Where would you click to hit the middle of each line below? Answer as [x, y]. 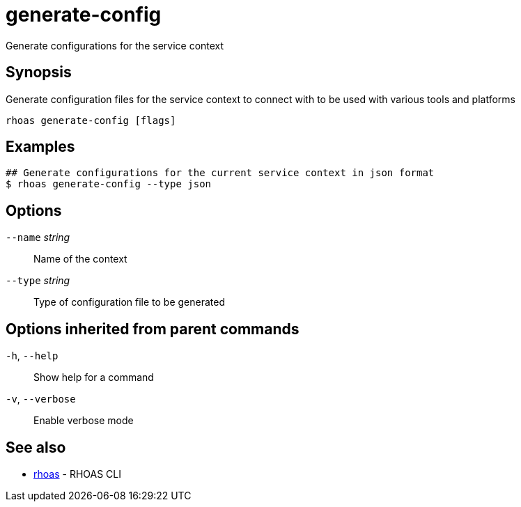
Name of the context [80, 259]
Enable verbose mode [84, 421]
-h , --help [32, 356]
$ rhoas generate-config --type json [109, 184]
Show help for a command [94, 377]
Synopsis [39, 72]
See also [36, 447]
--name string [38, 237]
